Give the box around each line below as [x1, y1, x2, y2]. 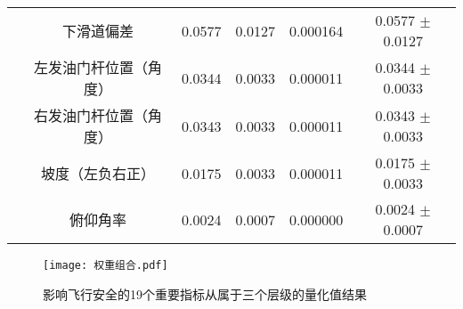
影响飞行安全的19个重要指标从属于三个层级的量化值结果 [43, 284, 367, 303]
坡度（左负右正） [40, 163, 155, 183]
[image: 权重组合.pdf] [43, 259, 168, 272]
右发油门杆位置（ [33, 105, 148, 126]
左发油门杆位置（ [33, 57, 148, 77]
